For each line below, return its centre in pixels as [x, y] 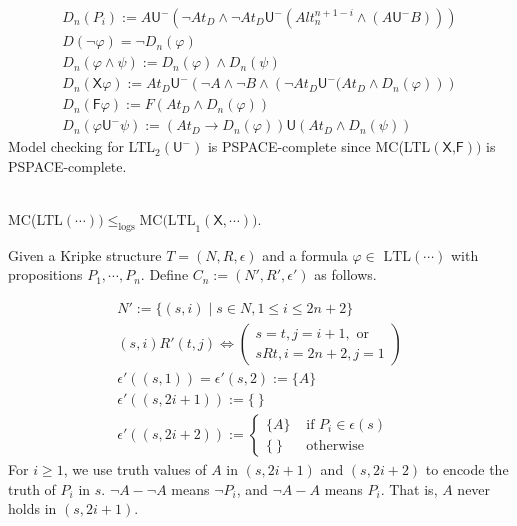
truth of [32, 488]
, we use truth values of [135, 469]
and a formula [305, 254]
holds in [32, 508]
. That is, [409, 488]
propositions [45, 274]
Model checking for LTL [82, 146]
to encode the [467, 469]
